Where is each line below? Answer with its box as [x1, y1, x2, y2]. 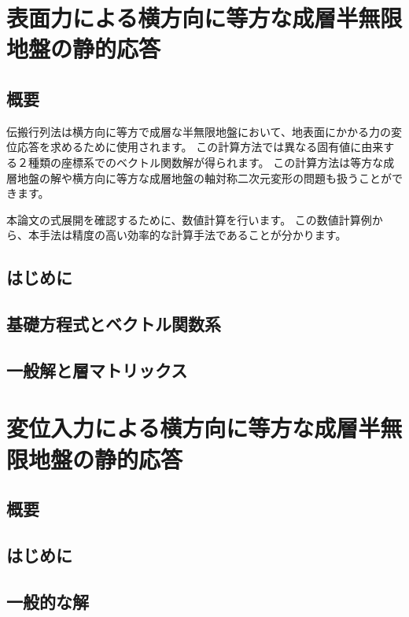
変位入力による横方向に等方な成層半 [6, 412, 381, 444]
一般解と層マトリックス [6, 357, 188, 382]
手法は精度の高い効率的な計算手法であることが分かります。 [39, 227, 347, 243]
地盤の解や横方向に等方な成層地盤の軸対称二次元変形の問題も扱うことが [17, 169, 392, 186]
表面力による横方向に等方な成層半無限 [6, 2, 403, 34]
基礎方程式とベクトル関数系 [6, 312, 221, 336]
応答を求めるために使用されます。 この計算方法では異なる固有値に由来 [17, 139, 384, 155]
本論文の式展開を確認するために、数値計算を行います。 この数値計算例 [6, 211, 372, 227]
